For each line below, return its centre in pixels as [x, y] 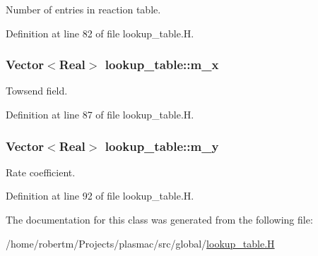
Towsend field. [37, 91]
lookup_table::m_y [162, 146]
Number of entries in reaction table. [83, 9]
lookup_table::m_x [162, 65]
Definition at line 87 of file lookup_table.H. [100, 114]
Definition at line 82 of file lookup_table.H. [100, 33]
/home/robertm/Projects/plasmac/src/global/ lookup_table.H [140, 243]
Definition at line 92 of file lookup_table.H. [100, 196]
